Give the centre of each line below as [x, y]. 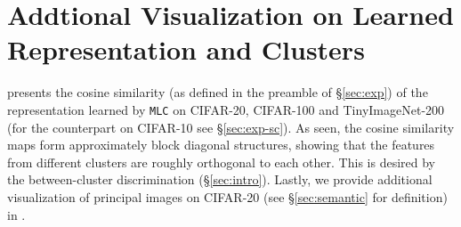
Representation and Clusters [186, 49]
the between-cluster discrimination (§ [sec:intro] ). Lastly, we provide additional [220, 179]
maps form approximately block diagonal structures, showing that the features [221, 145]
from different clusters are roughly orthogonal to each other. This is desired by [221, 162]
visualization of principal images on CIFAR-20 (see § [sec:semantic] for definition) [227, 196]
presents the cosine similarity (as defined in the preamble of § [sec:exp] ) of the [218, 92]
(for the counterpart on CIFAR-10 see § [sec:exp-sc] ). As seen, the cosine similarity [231, 127]
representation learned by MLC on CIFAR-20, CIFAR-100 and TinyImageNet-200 [226, 109]
